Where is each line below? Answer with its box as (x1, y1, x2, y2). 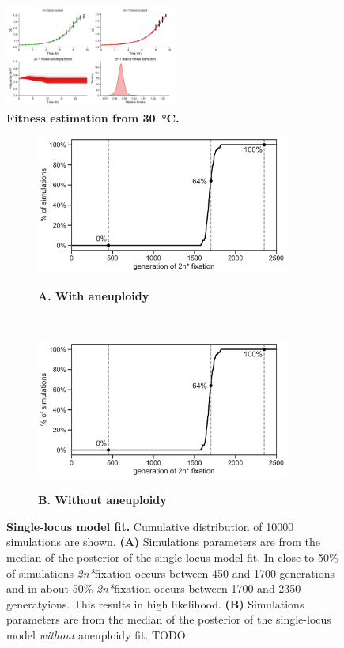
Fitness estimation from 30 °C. (6, 109, 180, 126)
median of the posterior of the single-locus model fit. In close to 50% (6, 549, 338, 566)
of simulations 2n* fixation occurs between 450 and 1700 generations (6, 564, 335, 581)
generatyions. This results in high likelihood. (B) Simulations (6, 595, 304, 612)
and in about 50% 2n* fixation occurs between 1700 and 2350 (6, 580, 301, 597)
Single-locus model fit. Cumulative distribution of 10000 (6, 518, 294, 534)
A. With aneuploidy (38, 287, 149, 303)
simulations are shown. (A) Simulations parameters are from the (6, 533, 321, 550)
